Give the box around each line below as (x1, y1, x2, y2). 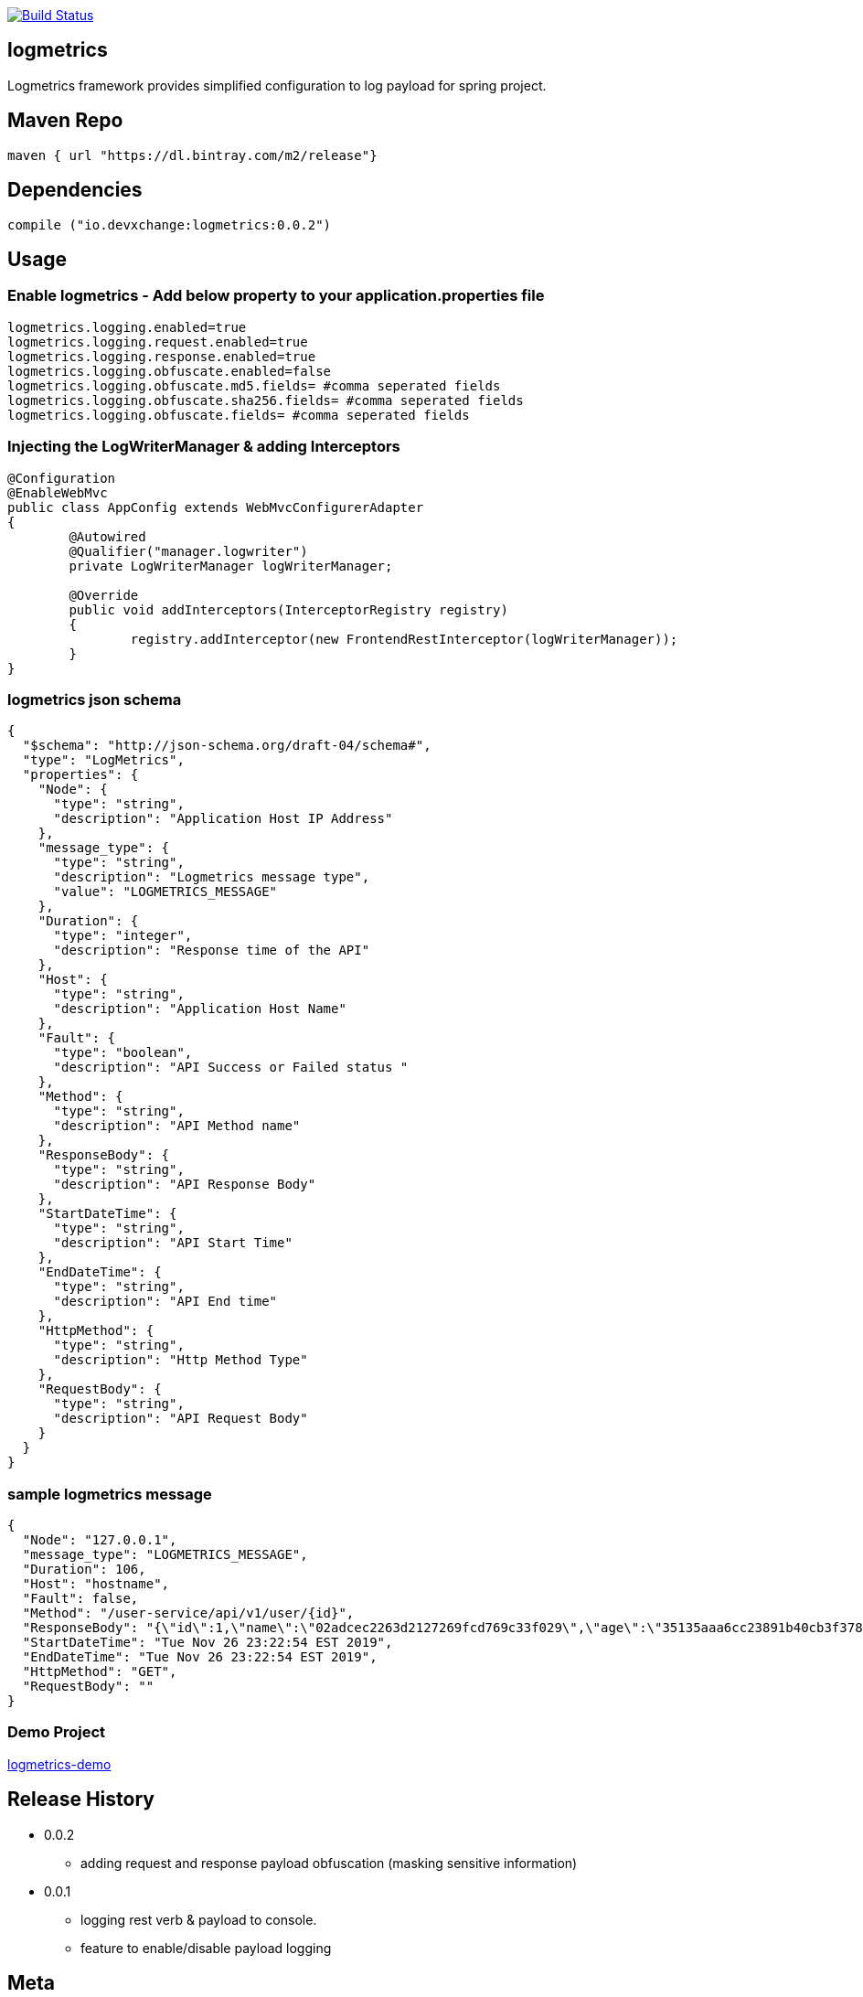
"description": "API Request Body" (53, 1411, 308, 1426)
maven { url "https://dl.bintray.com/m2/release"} (7, 147, 378, 163)
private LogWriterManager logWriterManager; (69, 558, 393, 573)
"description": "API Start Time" (53, 1235, 293, 1251)
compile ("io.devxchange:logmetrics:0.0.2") (7, 217, 332, 232)
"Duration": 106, (22, 1562, 146, 1576)
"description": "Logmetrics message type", (53, 870, 370, 885)
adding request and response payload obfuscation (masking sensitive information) (80, 1854, 578, 1871)
